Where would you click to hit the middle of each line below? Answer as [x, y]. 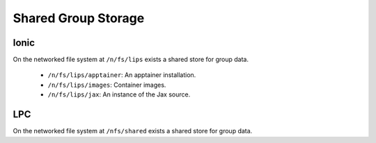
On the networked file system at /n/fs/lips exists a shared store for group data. [131, 60]
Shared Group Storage [79, 18]
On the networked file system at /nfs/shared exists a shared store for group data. [133, 131]
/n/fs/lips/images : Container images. [107, 85]
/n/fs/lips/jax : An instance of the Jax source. [119, 94]
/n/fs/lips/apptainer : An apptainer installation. [122, 75]
